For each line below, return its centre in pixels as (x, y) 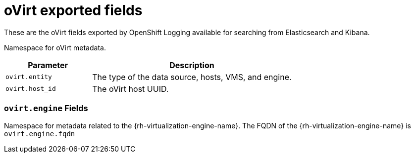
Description (192, 65)
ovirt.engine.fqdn (40, 134)
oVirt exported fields (73, 10)
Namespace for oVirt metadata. (55, 47)
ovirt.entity (29, 77)
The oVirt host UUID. (130, 89)
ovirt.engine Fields (46, 108)
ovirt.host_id (31, 89)
